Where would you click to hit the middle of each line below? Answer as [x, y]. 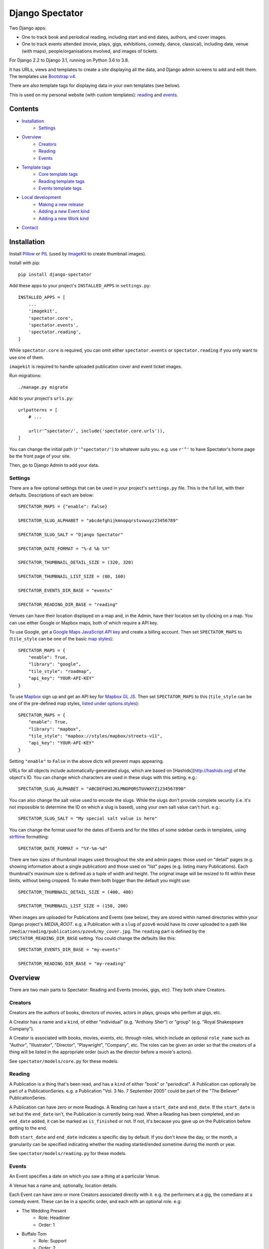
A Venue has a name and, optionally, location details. [64, 1185]
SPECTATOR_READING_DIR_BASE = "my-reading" [72, 964]
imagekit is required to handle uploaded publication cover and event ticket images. [96, 367]
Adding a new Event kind [64, 211]
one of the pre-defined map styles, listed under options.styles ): [74, 703]
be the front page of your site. [40, 456]
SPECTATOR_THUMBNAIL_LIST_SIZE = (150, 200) [73, 906]
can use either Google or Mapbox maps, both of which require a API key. [84, 623]
